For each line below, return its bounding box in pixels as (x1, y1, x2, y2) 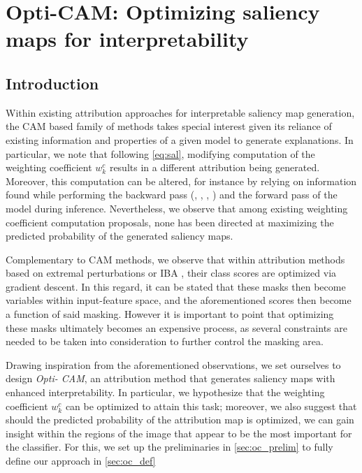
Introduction (6, 72, 99, 94)
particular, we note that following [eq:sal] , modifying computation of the (6, 146, 315, 161)
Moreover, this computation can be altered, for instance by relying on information (6, 173, 357, 188)
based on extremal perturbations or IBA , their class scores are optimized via (6, 265, 337, 280)
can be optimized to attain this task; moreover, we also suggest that (65, 398, 357, 413)
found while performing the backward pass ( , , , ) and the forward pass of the (6, 187, 338, 202)
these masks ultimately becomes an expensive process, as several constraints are (6, 320, 347, 335)
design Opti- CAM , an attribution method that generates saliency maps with (6, 371, 335, 386)
